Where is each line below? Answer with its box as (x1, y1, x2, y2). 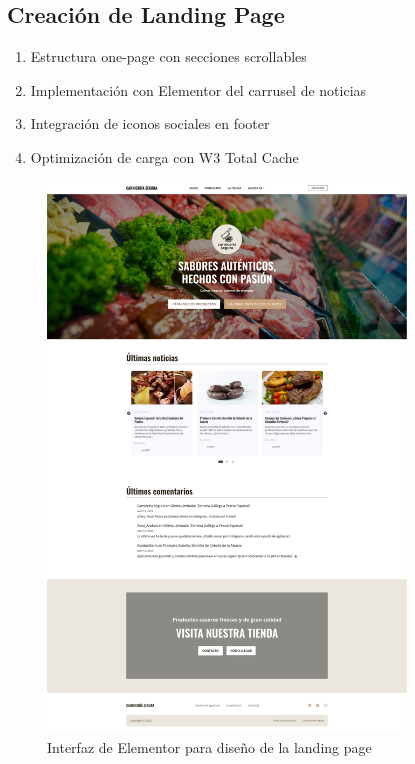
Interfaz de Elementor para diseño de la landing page (47, 737, 372, 758)
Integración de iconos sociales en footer (30, 113, 270, 134)
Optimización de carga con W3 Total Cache (30, 146, 299, 167)
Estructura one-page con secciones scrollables (30, 46, 307, 67)
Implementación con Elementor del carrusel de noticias (30, 79, 367, 100)
